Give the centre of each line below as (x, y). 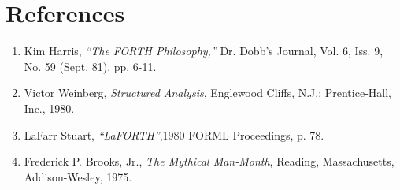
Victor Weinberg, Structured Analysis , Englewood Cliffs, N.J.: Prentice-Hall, (207, 93)
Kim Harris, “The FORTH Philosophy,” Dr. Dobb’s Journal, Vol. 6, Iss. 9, (204, 51)
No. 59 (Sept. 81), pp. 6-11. (90, 66)
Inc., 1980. (49, 108)
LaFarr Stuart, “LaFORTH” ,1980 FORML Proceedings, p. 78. (174, 134)
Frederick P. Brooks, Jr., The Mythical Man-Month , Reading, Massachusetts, (209, 161)
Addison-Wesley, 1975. (78, 176)
